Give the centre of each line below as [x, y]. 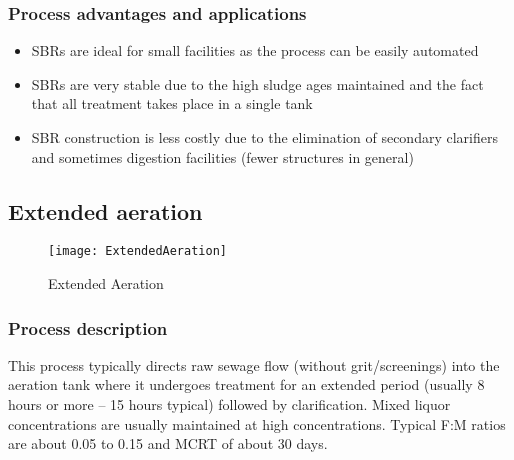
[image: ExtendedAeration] [137, 251]
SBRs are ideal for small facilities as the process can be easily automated [255, 50]
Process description [88, 327]
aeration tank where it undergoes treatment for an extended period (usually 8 [246, 384]
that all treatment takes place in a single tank [172, 103]
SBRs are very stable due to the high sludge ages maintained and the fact [257, 83]
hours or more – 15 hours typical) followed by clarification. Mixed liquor [229, 404]
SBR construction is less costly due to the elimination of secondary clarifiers [264, 137]
